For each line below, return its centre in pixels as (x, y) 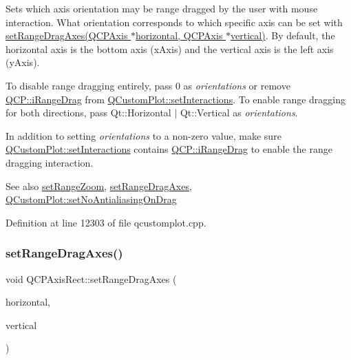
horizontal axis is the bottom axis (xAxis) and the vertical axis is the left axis (170, 49)
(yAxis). (23, 62)
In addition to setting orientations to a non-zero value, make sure (143, 135)
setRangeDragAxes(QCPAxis (67, 35)
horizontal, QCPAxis (179, 35)
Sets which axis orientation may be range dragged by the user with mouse (162, 8)
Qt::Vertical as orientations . (239, 113)
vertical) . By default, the (283, 35)
